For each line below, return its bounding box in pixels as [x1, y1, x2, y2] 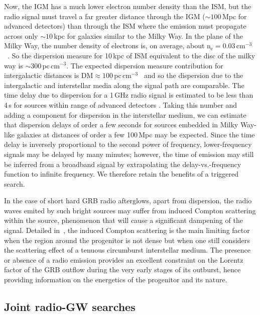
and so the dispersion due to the [144, 70, 243, 81]
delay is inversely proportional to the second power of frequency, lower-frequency [4, 139, 252, 149]
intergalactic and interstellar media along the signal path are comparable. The [4, 80, 244, 90]
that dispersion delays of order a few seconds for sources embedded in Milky [4, 119, 238, 130]
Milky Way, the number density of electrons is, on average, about [4, 40, 205, 51]
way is [4, 60, 23, 70]
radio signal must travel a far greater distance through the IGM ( [4, 11, 205, 21]
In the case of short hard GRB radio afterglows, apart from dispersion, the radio [4, 195, 252, 206]
